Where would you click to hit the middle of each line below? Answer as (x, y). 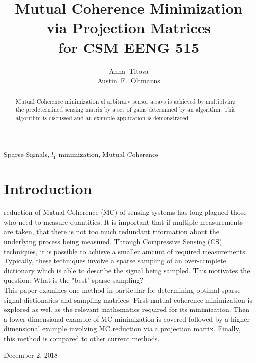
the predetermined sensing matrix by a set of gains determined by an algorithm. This (126, 110)
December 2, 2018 (31, 355)
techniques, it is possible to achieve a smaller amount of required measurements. (126, 251)
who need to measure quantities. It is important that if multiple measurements (123, 222)
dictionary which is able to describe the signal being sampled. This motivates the (127, 270)
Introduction (48, 188)
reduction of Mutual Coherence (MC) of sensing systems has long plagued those (125, 212)
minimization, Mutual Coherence (108, 154)
